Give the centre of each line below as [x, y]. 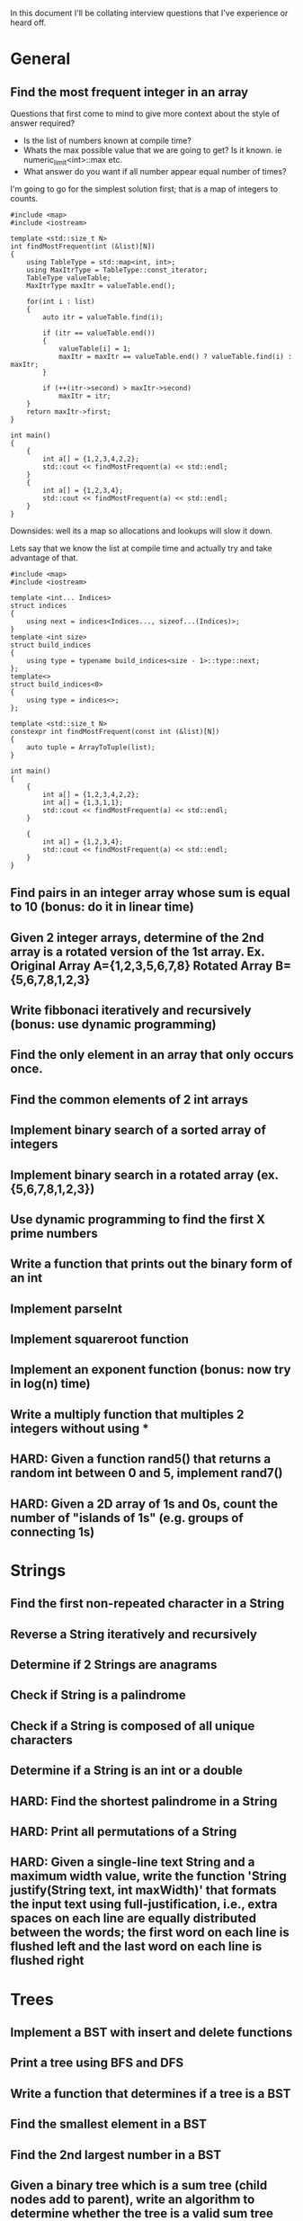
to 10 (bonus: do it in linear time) [102, 907]
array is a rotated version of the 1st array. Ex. [138, 951]
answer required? [43, 123]
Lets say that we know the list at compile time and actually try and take [141, 548]
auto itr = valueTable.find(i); [103, 317]
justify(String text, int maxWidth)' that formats [143, 1890]
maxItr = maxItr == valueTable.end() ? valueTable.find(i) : [175, 356]
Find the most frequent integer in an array [129, 92]
